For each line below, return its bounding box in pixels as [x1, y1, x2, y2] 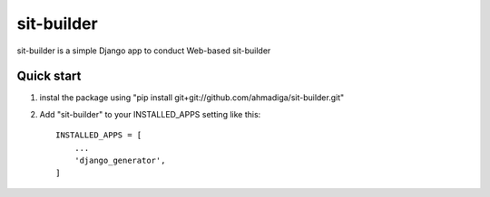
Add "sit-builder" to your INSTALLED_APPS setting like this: [39, 108, 261, 119]
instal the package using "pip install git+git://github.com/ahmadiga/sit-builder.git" [39, 92, 345, 103]
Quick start [16, 69, 82, 84]
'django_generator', [73, 155, 166, 166]
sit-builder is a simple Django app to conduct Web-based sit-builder [16, 45, 271, 56]
